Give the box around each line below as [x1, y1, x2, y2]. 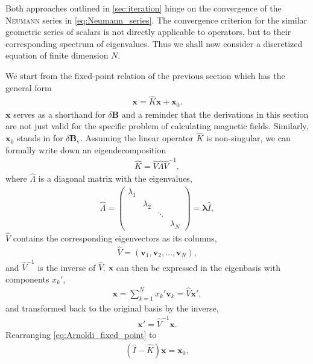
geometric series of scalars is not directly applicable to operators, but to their [5, 25, 291, 38]
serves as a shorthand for [13, 107, 106, 120]
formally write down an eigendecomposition [5, 143, 166, 156]
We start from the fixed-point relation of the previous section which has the [5, 69, 285, 81]
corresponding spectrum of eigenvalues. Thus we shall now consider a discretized [5, 37, 303, 49]
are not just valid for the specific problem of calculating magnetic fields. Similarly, [5, 120, 309, 132]
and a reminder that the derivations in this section [121, 107, 309, 120]
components [5, 273, 49, 286]
